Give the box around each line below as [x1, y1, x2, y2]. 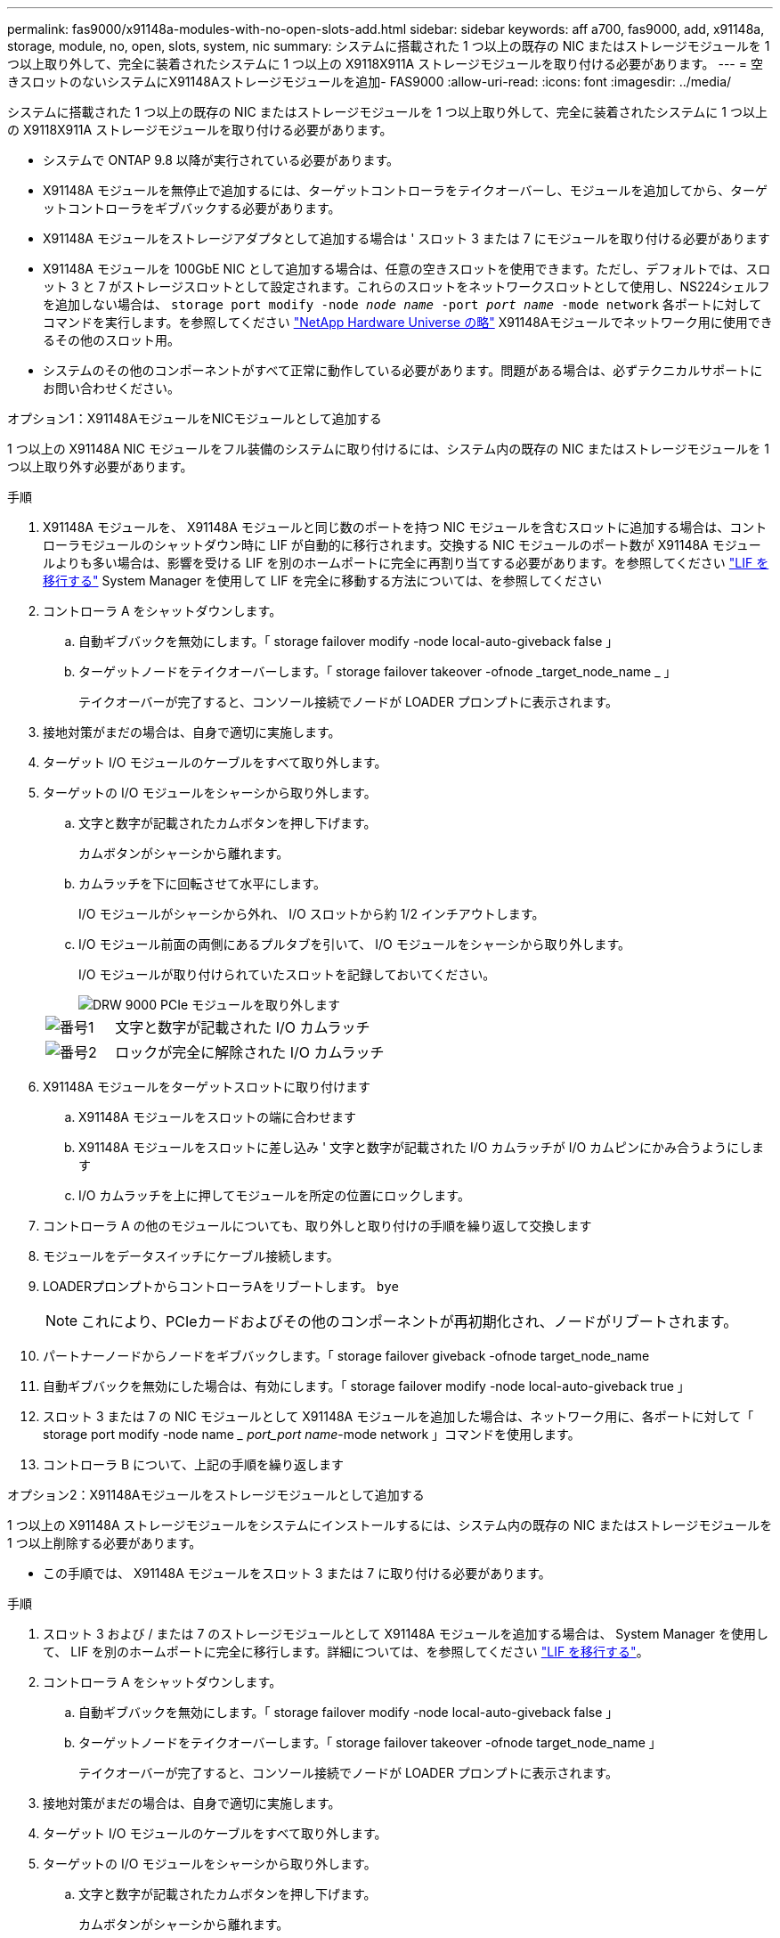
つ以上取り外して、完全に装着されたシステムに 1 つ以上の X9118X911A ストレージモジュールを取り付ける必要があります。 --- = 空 [7, 56, 763, 71]
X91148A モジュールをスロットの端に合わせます [78, 1109, 356, 1124]
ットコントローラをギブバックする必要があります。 [43, 200, 341, 216]
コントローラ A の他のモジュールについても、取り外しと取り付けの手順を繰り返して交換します [43, 1218, 592, 1233]
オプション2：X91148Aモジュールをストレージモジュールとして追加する [7, 1487, 425, 1502]
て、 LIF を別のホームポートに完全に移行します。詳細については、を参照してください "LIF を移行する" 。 [43, 1644, 649, 1659]
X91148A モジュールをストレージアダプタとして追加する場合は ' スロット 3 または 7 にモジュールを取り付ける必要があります [43, 231, 770, 246]
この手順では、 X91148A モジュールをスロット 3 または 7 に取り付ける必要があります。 [43, 1566, 551, 1581]
